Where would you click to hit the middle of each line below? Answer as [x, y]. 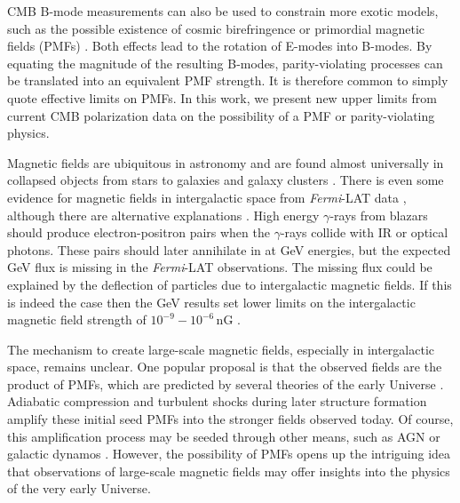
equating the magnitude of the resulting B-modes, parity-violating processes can [225, 63]
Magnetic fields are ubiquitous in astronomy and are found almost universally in [226, 162]
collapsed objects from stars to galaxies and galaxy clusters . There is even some [226, 180]
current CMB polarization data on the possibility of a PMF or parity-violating [221, 115]
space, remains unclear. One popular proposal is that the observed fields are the [225, 367]
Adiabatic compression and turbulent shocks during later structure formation [217, 401]
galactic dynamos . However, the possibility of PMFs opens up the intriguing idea [229, 454]
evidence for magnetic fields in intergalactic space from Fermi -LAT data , [207, 197]
